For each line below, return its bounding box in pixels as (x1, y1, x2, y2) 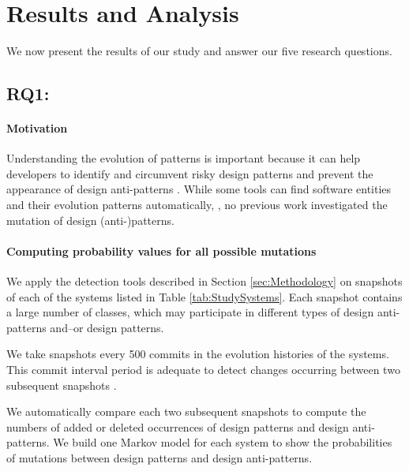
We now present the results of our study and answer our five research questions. (6, 43, 392, 59)
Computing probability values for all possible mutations (6, 242, 317, 259)
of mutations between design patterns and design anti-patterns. (6, 450, 313, 465)
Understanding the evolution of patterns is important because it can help (6, 150, 361, 166)
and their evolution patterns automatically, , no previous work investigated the (6, 196, 388, 213)
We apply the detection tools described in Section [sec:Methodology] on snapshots (6, 273, 403, 290)
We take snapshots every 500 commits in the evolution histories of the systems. (6, 346, 389, 362)
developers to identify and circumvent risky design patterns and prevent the (6, 165, 373, 181)
